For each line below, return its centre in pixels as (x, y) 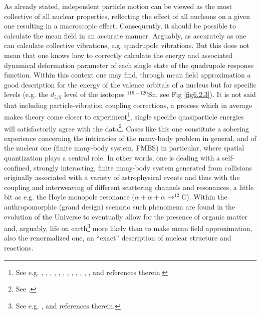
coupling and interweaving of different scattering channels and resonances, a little (129, 187)
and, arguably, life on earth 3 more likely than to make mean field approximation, (128, 227)
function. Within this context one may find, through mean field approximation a (127, 75)
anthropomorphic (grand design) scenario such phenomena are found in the (119, 207)
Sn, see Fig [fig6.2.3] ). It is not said (202, 94)
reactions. (19, 248)
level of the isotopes (94, 94)
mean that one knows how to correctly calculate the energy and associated (118, 55)
